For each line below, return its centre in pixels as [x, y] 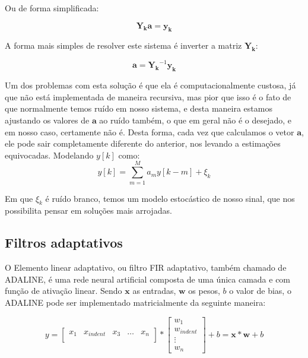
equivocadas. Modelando [49, 155]
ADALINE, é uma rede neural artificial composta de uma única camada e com [148, 279]
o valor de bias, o [260, 291]
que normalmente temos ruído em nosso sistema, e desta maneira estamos [139, 108]
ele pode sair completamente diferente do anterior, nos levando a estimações [143, 143]
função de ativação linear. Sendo [63, 291]
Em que [19, 198]
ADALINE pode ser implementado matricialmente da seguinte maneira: [135, 302]
